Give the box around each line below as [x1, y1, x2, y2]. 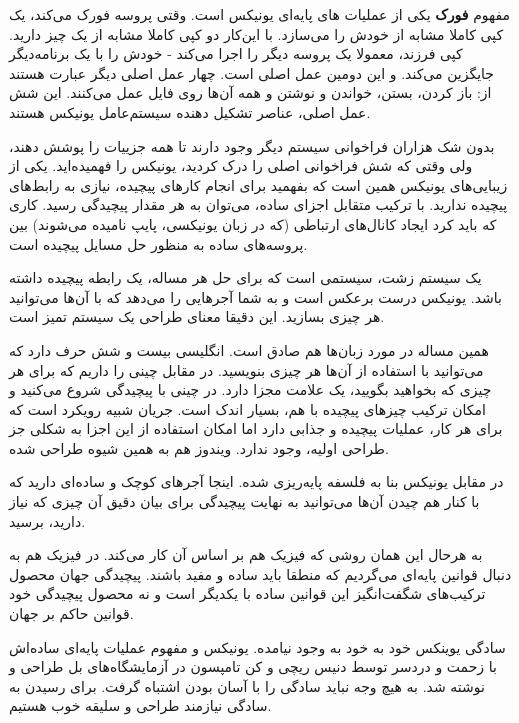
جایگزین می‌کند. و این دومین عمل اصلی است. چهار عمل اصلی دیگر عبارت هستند [9, 62, 495, 83]
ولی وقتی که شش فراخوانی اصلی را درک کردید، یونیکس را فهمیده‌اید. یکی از [9, 155, 473, 176]
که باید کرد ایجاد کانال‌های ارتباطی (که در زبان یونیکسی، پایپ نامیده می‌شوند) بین [9, 213, 497, 234]
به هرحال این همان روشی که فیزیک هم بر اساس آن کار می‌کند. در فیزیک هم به [9, 544, 483, 565]
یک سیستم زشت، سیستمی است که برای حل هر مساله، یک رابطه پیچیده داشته [9, 267, 482, 288]
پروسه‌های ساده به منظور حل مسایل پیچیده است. [9, 233, 308, 254]
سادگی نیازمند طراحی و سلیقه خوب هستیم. [9, 695, 272, 716]
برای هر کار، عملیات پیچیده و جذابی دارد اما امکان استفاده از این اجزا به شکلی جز [9, 418, 503, 439]
